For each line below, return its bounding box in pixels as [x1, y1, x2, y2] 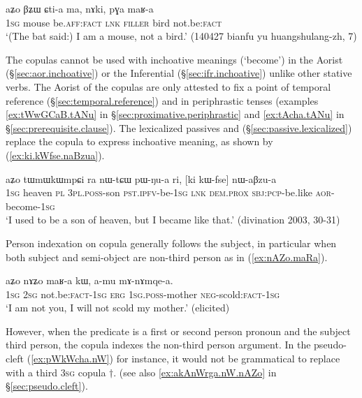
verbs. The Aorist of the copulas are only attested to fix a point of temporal [6, 79, 331, 94]
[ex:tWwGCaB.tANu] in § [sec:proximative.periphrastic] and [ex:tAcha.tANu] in [6, 107, 345, 121]
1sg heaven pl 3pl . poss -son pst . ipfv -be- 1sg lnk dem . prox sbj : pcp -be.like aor [6, 185, 331, 200]
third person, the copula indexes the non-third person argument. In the [6, 337, 311, 352]
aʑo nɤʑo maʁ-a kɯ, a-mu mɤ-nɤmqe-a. [6, 273, 173, 288]
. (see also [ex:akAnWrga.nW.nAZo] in [113, 364, 277, 379]
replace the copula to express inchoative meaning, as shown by [6, 134, 273, 149]
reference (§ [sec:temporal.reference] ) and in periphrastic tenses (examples [6, 93, 319, 108]
